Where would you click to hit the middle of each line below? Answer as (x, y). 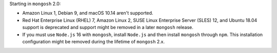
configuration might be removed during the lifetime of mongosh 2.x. (94, 41)
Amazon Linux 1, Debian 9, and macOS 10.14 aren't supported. (88, 13)
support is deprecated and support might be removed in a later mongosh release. (108, 28)
